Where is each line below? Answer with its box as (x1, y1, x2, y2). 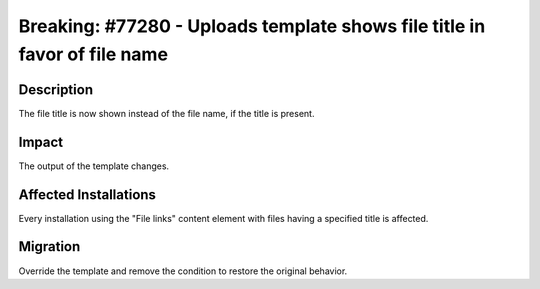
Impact (18, 133, 64, 150)
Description (18, 81, 94, 98)
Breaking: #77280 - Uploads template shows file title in (18, 15, 486, 37)
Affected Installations (18, 186, 157, 203)
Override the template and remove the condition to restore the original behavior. (18, 265, 348, 277)
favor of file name (18, 43, 169, 65)
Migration (18, 238, 81, 255)
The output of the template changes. (18, 160, 170, 172)
